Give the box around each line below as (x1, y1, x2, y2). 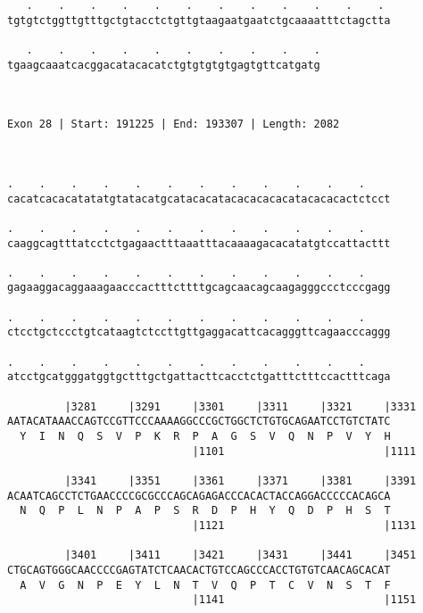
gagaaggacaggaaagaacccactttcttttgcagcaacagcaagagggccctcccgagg (7, 281, 391, 294)
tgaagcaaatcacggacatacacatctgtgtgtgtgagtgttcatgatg (7, 58, 320, 71)
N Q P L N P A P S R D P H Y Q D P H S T (20, 504, 391, 518)
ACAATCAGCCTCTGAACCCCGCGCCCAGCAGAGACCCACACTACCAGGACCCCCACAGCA (7, 489, 391, 502)
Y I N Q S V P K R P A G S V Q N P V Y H (20, 430, 391, 443)
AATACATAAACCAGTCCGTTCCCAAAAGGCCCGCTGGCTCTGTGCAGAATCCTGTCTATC (7, 415, 391, 428)
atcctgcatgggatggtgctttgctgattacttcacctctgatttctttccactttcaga (7, 370, 391, 384)
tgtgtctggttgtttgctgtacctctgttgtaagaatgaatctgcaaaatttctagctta (7, 13, 391, 27)
